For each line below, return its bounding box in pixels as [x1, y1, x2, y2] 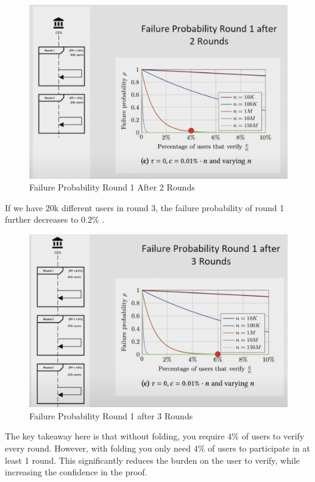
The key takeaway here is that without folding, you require [5, 430, 225, 442]
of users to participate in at [208, 441, 310, 454]
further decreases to [5, 213, 79, 226]
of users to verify [241, 430, 305, 442]
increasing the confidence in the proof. [5, 466, 147, 478]
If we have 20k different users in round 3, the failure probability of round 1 [5, 201, 285, 214]
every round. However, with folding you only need [5, 441, 191, 454]
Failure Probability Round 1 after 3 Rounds [29, 409, 193, 422]
